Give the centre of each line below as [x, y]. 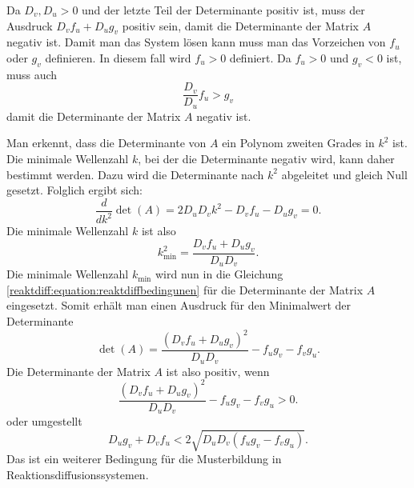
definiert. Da [260, 57]
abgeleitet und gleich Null [344, 174]
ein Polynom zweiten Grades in [298, 143]
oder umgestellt [44, 421]
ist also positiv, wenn [218, 371]
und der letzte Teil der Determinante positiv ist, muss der [223, 10]
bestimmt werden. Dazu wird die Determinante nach [135, 174]
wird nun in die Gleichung [219, 274]
